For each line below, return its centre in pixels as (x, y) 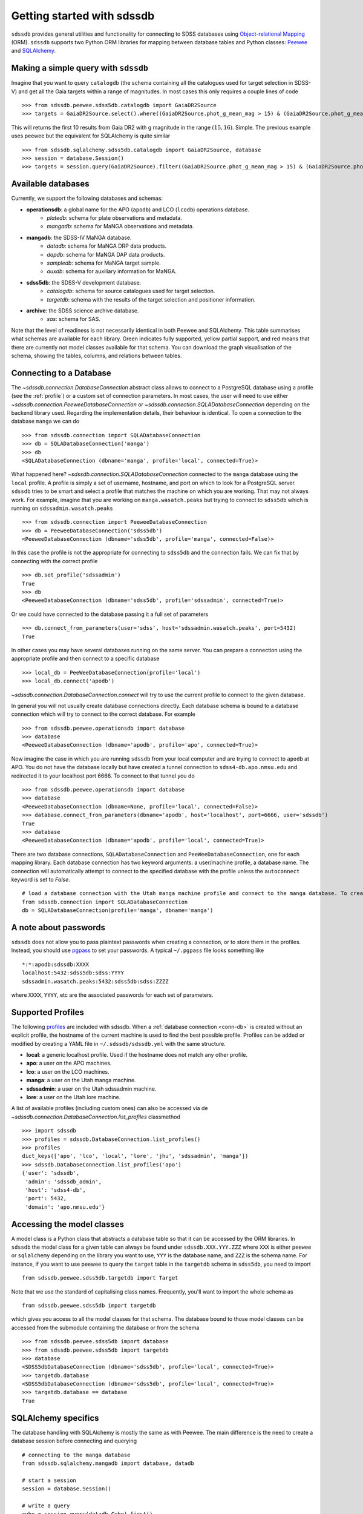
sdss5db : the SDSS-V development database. (84, 282)
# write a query (46, 1506)
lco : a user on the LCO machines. (68, 1071)
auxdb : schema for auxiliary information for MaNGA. (112, 271)
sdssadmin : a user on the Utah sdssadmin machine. (91, 1089)
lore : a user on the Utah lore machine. (74, 1097)
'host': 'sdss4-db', (55, 1190)
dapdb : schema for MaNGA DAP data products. (106, 254)
